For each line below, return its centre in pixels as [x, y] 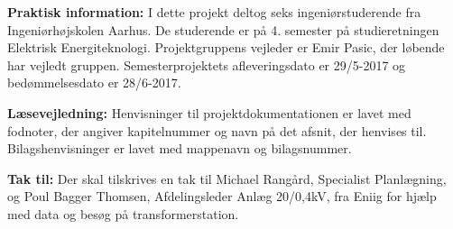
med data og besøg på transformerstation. [123, 213]
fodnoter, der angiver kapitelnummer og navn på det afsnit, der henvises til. [217, 130]
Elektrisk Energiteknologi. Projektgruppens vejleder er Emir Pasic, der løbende [226, 47]
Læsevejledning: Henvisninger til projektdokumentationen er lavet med [209, 112]
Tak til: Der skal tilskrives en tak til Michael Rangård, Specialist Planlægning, [227, 178]
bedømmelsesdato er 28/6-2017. [94, 82]
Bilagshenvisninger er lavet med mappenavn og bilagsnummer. [180, 148]
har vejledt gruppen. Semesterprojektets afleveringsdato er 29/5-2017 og [207, 64]
